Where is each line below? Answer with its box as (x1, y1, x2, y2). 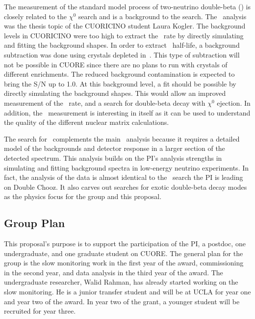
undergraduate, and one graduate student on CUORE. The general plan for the (4, 248, 243, 258)
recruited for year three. (4, 306, 76, 316)
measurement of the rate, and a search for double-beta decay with (4, 97, 205, 108)
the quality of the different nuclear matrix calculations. (4, 117, 169, 127)
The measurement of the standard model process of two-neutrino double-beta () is (4, 1, 251, 11)
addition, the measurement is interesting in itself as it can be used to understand (4, 107, 251, 117)
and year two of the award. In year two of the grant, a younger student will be (4, 296, 240, 306)
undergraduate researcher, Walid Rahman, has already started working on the (4, 277, 238, 287)
